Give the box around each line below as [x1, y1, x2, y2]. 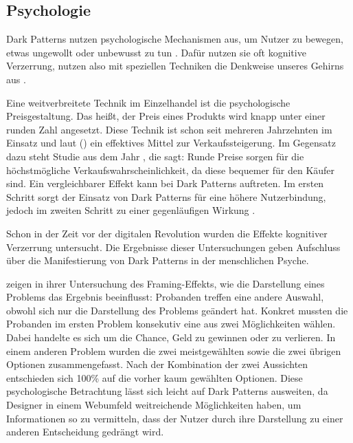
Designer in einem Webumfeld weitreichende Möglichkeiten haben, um [6, 398, 301, 412]
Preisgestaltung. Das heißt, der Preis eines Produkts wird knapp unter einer [6, 109, 326, 123]
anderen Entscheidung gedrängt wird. [6, 424, 164, 439]
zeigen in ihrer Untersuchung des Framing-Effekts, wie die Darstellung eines [6, 276, 325, 290]
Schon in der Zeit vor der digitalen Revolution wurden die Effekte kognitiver [6, 226, 328, 240]
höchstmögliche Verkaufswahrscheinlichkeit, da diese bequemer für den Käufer [6, 162, 335, 177]
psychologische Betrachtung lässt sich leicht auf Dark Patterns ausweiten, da [6, 384, 328, 398]
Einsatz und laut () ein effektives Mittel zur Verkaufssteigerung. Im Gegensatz [6, 136, 336, 150]
